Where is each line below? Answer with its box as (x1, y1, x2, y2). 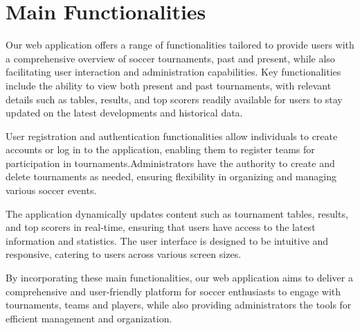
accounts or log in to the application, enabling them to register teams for (6, 142, 315, 157)
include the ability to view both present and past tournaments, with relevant (6, 78, 332, 92)
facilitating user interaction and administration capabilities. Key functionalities (6, 64, 341, 79)
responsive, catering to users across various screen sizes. (6, 247, 242, 261)
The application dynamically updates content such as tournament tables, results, (6, 206, 348, 220)
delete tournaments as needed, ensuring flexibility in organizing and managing (6, 169, 336, 184)
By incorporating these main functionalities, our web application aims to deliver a (6, 270, 353, 285)
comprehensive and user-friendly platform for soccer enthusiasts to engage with (6, 284, 341, 298)
